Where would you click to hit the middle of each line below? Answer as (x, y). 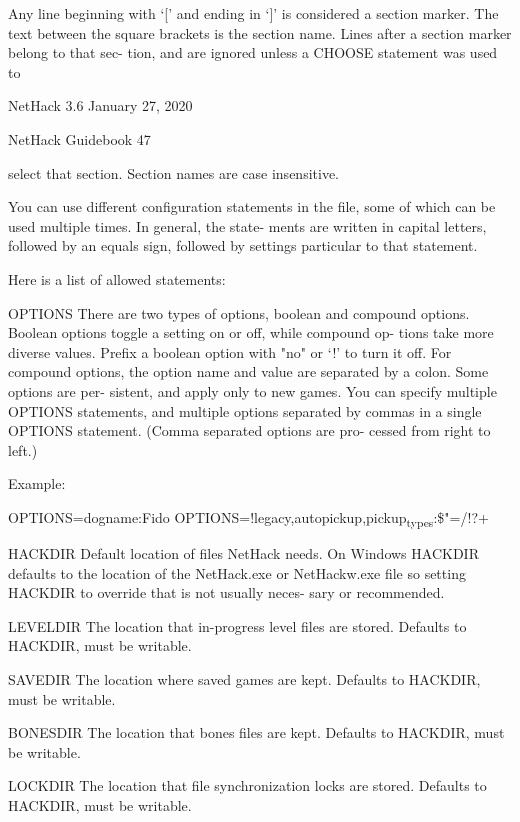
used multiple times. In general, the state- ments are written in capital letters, (247, 225)
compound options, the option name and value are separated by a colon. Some (248, 371)
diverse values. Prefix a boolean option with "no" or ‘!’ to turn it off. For (230, 351)
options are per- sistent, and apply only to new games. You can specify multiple (252, 390)
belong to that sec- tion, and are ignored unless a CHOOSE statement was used (253, 52)
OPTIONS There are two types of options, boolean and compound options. (239, 312)
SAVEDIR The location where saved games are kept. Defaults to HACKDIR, (244, 678)
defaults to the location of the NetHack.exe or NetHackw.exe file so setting (237, 572)
